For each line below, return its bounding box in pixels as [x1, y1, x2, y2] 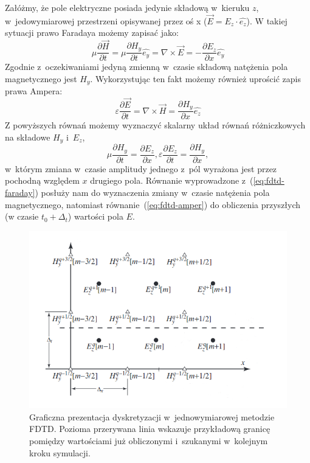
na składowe [5, 130, 50, 143]
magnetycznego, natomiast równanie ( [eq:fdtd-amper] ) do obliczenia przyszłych [5, 198, 301, 211]
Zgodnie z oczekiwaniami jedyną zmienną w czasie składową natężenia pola [5, 60, 288, 73]
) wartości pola [67, 210, 123, 223]
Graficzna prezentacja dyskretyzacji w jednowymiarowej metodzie [29, 410, 275, 423]
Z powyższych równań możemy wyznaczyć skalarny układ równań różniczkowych [5, 119, 306, 131]
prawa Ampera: [5, 85, 63, 97]
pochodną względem [5, 174, 80, 187]
